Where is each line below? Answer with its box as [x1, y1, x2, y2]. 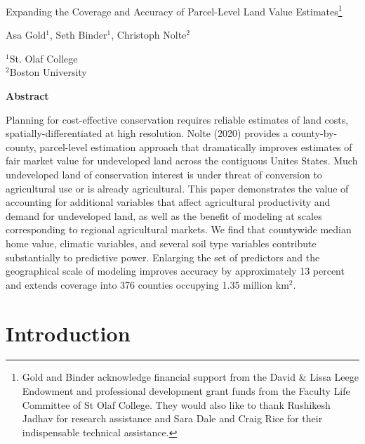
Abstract [6, 89, 49, 103]
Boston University [9, 65, 87, 79]
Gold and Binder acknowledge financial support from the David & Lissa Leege [22, 370, 359, 384]
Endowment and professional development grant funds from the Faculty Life [22, 384, 350, 398]
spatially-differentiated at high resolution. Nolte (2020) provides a [6, 126, 288, 141]
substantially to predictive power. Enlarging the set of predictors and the [6, 249, 320, 264]
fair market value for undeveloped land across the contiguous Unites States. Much [6, 153, 358, 168]
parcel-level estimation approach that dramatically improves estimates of [39, 139, 352, 154]
